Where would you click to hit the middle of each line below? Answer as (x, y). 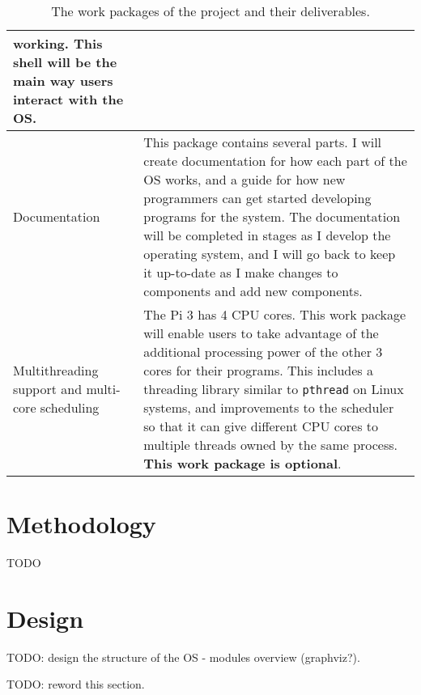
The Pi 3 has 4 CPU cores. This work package (275, 314)
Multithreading (56, 370)
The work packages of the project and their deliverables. (210, 11)
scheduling (70, 407)
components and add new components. (253, 291)
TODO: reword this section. (76, 684)
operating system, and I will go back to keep (270, 254)
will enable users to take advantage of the (261, 333)
